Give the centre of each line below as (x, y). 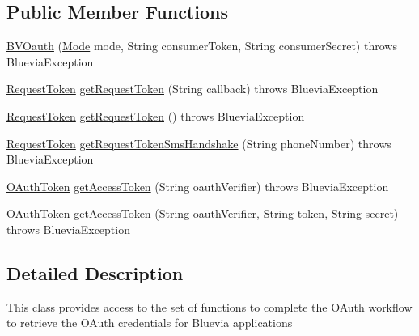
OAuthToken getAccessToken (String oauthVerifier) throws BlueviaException (198, 186)
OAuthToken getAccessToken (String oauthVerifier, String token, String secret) (203, 213)
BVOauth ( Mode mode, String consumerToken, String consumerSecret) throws (202, 46)
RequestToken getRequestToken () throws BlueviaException (156, 115)
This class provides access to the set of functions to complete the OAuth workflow (209, 306)
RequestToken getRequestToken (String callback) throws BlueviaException (193, 89)
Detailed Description (95, 272)
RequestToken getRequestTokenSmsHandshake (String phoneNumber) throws (199, 143)
